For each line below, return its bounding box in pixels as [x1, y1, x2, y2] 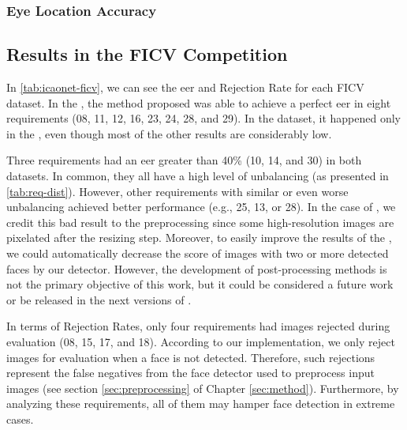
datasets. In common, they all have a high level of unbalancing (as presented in [6, 168, 389, 184]
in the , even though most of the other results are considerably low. [6, 125, 332, 141]
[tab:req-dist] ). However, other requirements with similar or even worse [6, 183, 349, 199]
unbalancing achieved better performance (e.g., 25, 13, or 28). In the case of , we [6, 198, 396, 215]
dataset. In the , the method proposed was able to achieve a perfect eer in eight [6, 94, 391, 111]
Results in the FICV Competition [6, 42, 288, 66]
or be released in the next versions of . [6, 291, 192, 307]
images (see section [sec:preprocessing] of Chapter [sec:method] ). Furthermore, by [6, 379, 399, 396]
